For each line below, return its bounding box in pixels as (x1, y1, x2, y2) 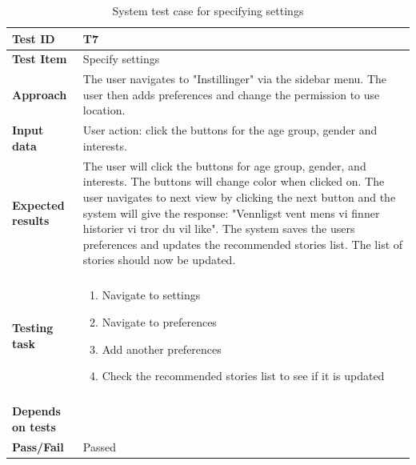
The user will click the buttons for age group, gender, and (82, 157, 366, 174)
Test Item (12, 50, 67, 67)
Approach (12, 86, 67, 102)
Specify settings (82, 50, 160, 67)
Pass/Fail (12, 438, 64, 455)
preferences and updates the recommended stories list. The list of (82, 235, 403, 252)
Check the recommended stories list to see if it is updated (102, 367, 385, 384)
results (12, 212, 50, 229)
